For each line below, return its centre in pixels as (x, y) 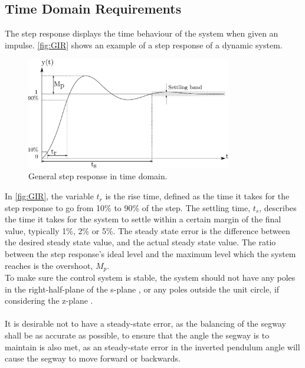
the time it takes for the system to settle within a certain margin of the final (143, 219)
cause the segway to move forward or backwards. (93, 358)
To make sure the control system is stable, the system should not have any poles (150, 277)
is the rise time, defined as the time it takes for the (197, 196)
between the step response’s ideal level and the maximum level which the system (150, 254)
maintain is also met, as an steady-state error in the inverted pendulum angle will (152, 346)
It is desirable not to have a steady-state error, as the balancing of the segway (145, 323)
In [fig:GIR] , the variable (49, 196)
